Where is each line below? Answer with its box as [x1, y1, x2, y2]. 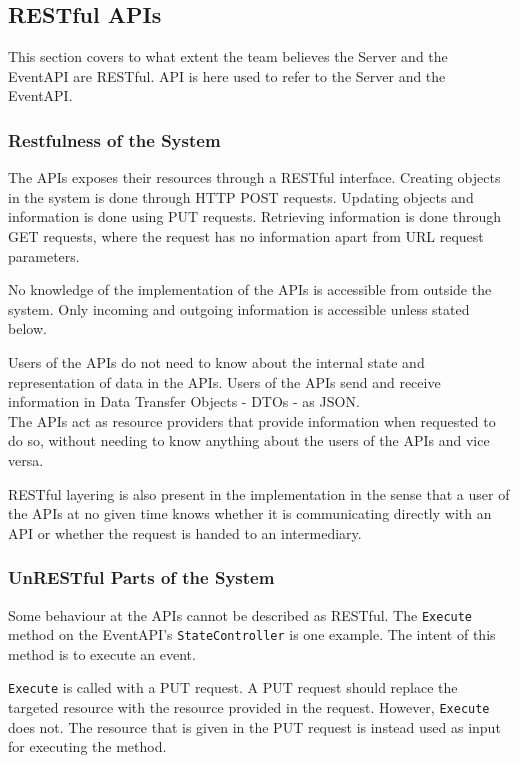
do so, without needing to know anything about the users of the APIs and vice [8, 430, 490, 451]
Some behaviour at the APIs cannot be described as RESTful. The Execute [8, 604, 473, 625]
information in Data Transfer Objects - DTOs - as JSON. [8, 391, 360, 412]
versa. [8, 449, 44, 470]
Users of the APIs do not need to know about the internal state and [8, 351, 425, 372]
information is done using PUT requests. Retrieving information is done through [8, 206, 501, 227]
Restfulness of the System [8, 127, 221, 152]
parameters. [8, 245, 80, 266]
